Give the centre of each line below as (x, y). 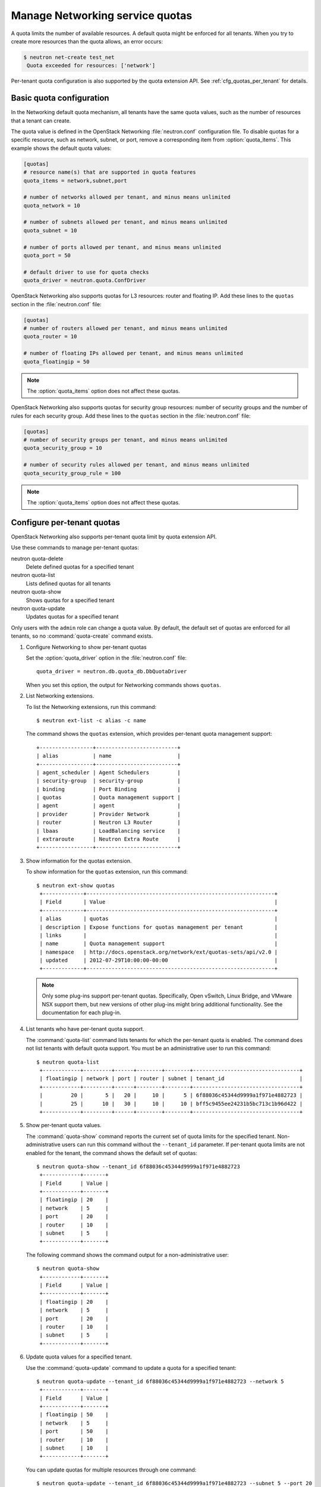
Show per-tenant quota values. (64, 1125)
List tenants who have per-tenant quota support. (85, 1029)
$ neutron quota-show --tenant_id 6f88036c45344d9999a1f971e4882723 (138, 1166)
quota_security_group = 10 (63, 448)
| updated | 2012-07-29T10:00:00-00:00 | (159, 960)
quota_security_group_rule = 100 (72, 473)
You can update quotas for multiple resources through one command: (111, 1470)
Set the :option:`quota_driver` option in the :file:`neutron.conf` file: (106, 658)
